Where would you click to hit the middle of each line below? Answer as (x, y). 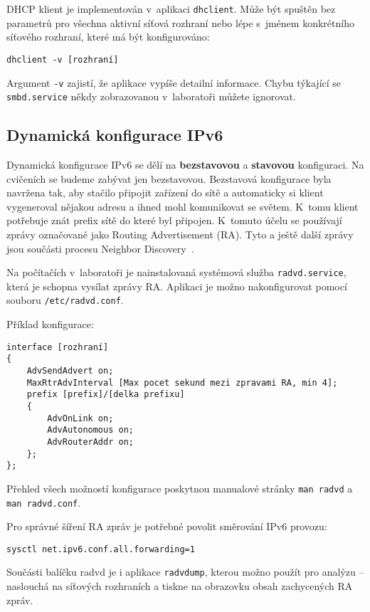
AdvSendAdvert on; (70, 370)
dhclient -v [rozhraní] (63, 59)
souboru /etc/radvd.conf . (65, 300)
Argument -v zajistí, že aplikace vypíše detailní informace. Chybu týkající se (174, 82)
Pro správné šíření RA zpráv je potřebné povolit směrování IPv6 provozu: (167, 526)
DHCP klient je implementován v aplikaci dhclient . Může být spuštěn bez (171, 9)
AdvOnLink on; (80, 418)
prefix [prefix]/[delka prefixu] (106, 395)
